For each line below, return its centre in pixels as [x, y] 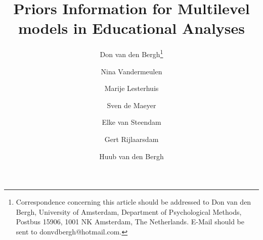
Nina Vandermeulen [131, 71]
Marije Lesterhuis [131, 88]
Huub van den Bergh [131, 156]
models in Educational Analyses [131, 28]
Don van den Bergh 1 [131, 53]
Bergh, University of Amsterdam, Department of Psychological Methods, [129, 211]
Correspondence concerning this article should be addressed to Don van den [134, 202]
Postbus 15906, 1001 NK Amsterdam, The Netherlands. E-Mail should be [130, 222]
